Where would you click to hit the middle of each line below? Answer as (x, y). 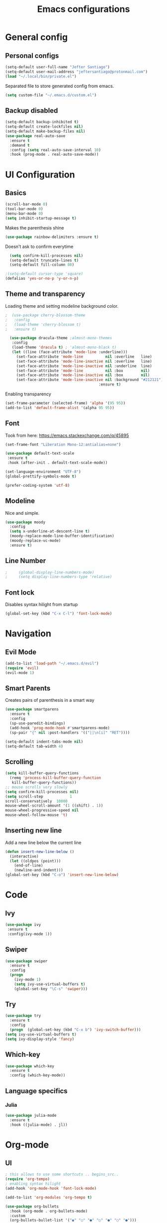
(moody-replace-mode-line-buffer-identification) (62, 536)
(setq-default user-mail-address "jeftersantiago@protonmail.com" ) (77, 72)
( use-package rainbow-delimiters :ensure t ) (52, 237)
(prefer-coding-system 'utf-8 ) (38, 485)
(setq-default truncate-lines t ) (44, 260)
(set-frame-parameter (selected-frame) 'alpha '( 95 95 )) (65, 403)
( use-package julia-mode (31, 1115)
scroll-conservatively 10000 (37, 801)
